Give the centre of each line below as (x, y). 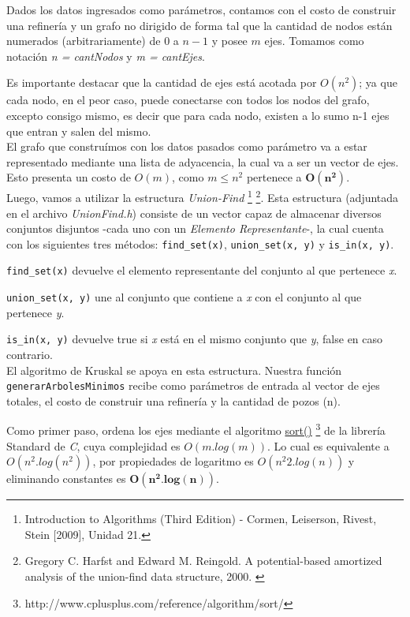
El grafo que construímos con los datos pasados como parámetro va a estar (187, 146)
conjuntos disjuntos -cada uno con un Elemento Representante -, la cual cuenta (195, 228)
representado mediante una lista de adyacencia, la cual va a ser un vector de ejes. (203, 161)
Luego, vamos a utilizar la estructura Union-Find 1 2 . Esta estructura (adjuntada (203, 196)
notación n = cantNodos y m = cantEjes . (106, 56)
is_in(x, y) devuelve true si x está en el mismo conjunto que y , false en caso (195, 339)
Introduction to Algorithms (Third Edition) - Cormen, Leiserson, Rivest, (201, 519)
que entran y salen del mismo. (79, 131)
